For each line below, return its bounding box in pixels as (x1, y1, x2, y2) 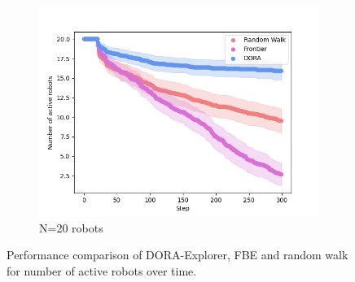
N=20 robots (39, 219, 103, 236)
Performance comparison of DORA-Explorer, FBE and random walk (7, 246, 348, 263)
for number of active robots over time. (7, 262, 197, 279)
